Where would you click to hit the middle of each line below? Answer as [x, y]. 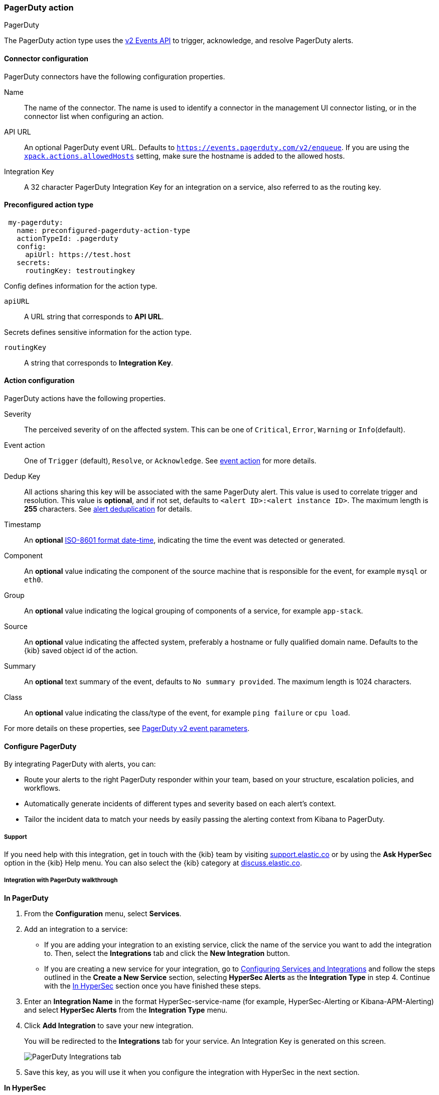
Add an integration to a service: [76, 929]
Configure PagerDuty [40, 746]
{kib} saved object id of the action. [81, 651]
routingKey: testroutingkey [80, 270]
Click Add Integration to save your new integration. [109, 1025]
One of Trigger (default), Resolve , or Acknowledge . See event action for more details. [170, 461]
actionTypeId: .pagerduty [67, 238]
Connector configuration [46, 58]
